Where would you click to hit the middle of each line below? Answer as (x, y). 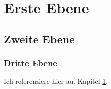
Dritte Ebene (31, 63)
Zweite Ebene (39, 38)
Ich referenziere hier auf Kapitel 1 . (56, 81)
